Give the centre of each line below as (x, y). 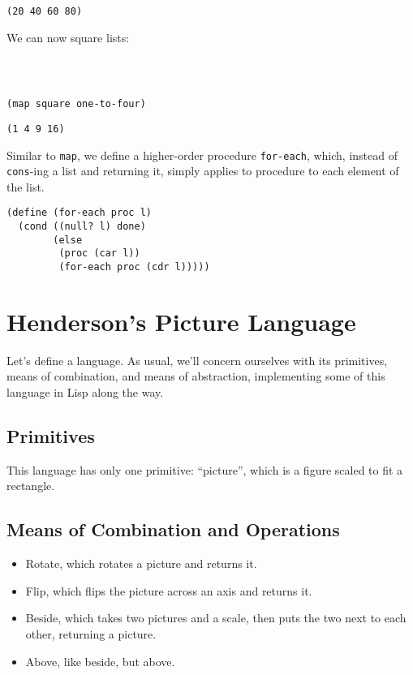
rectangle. (31, 486)
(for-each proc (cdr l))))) (134, 267)
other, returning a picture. (91, 634)
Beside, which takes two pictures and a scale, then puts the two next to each (216, 618)
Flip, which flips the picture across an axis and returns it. (169, 590)
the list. (26, 186)
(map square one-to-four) (76, 104)
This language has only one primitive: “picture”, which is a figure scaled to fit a (205, 469)
